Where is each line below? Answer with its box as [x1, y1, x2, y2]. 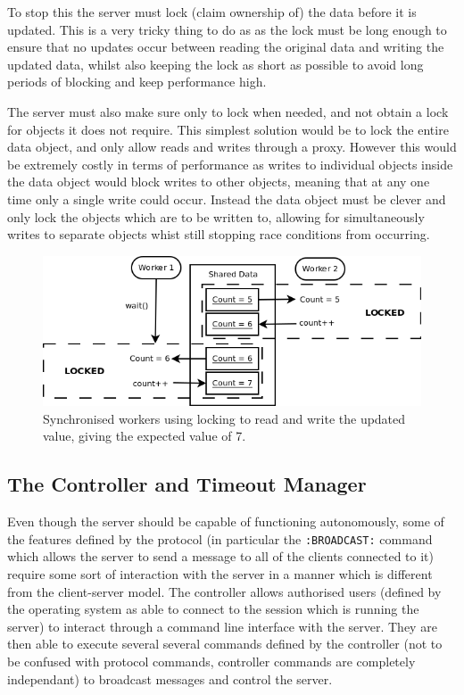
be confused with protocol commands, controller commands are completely [7, 652, 416, 670]
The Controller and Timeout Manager [7, 470, 367, 498]
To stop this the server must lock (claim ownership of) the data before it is [7, 3, 417, 21]
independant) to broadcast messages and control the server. [7, 669, 333, 688]
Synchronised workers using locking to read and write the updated [43, 409, 406, 427]
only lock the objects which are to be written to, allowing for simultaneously [7, 207, 425, 226]
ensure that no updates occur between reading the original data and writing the [7, 37, 444, 56]
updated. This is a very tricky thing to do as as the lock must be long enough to [7, 20, 447, 38]
